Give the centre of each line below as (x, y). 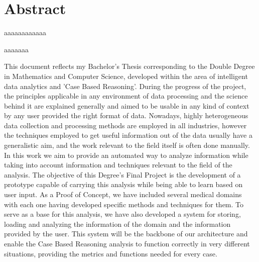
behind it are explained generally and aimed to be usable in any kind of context (127, 105)
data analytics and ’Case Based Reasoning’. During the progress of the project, (125, 86)
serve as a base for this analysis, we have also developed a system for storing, (122, 214)
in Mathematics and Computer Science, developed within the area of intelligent (126, 76)
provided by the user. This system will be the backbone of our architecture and (126, 234)
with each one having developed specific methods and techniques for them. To (124, 204)
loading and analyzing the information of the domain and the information (117, 224)
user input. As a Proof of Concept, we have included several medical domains (123, 194)
